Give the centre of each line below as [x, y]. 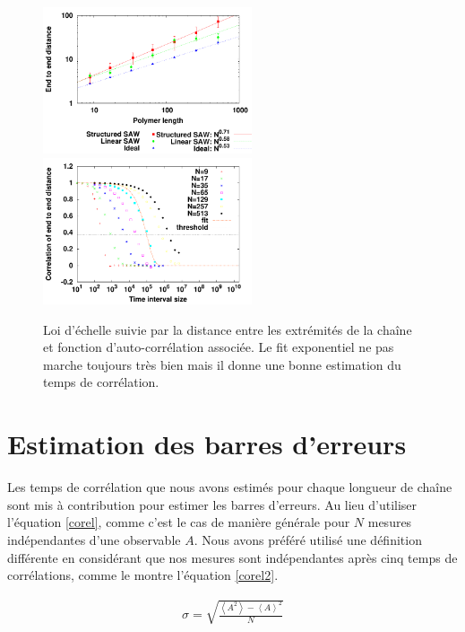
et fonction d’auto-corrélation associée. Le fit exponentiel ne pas [219, 347]
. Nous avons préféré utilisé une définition [308, 539]
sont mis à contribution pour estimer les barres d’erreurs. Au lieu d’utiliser [212, 504]
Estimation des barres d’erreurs [207, 444]
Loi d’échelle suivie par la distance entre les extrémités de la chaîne [228, 329]
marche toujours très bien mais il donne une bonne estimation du [222, 364]
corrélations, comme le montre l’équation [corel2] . [143, 575]
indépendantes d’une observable [94, 539]
